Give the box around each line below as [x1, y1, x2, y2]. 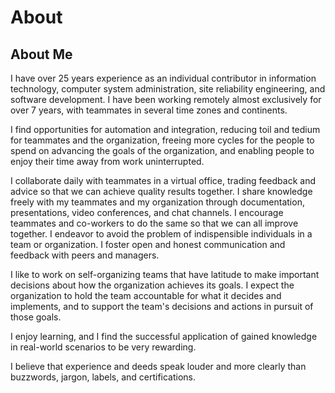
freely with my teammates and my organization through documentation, [10, 196, 305, 208]
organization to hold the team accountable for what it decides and [10, 290, 282, 301]
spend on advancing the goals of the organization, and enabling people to [10, 145, 315, 156]
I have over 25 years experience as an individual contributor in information [10, 72, 317, 84]
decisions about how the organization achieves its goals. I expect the [10, 279, 295, 291]
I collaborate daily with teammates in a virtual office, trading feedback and [10, 175, 316, 186]
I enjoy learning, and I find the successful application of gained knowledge [10, 331, 318, 342]
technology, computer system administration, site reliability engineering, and [10, 83, 326, 95]
